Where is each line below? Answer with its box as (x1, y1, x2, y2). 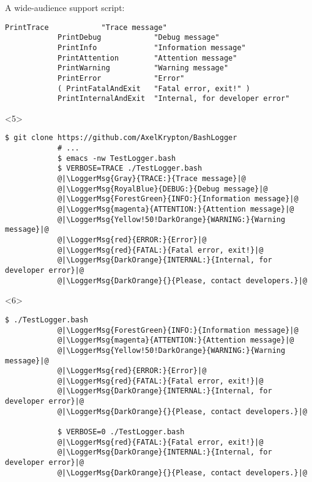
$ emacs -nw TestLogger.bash (57, 154, 176, 163)
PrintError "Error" (57, 73, 185, 83)
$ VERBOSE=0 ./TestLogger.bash (57, 428, 185, 437)
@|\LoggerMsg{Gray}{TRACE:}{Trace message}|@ (57, 174, 246, 184)
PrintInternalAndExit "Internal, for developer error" (57, 94, 290, 103)
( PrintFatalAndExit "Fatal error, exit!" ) (57, 84, 250, 93)
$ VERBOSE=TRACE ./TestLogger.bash (57, 164, 202, 173)
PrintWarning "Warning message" (57, 64, 229, 73)
